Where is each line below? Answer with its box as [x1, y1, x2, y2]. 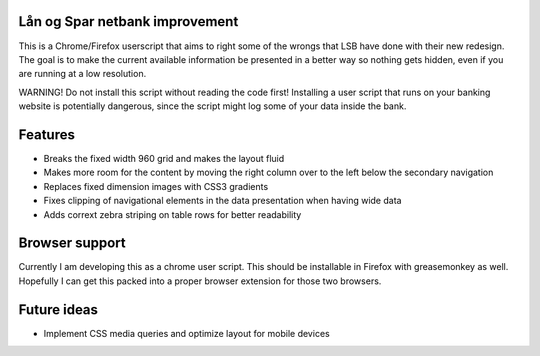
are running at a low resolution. [18, 68, 147, 80]
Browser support [18, 235, 127, 252]
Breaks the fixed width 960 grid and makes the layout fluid [43, 152, 285, 164]
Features [18, 126, 75, 143]
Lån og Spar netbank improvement [18, 13, 239, 30]
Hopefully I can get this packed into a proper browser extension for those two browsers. [18, 275, 382, 287]
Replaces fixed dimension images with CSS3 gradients [43, 180, 269, 192]
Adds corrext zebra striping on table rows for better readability [43, 208, 302, 220]
